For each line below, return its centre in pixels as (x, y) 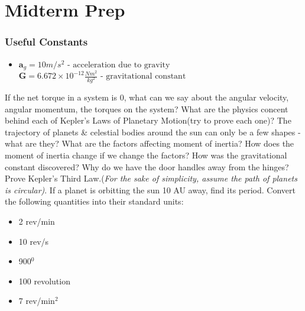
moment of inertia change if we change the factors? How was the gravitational (146, 155)
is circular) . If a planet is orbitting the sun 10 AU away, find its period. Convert (150, 189)
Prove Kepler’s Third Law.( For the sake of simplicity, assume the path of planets (151, 178)
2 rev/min (37, 221)
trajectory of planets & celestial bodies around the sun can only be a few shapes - (153, 132)
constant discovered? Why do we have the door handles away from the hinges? (147, 166)
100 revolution (44, 281)
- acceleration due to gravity (119, 65)
